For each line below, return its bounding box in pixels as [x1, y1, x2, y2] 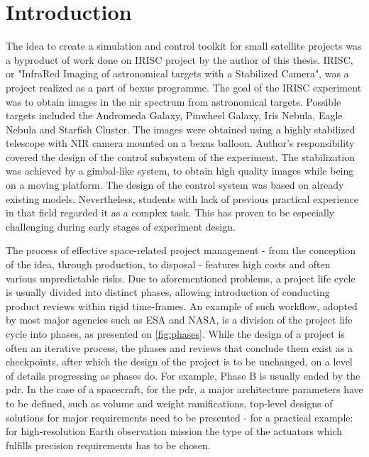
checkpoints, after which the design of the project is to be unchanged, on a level [6, 354, 353, 369]
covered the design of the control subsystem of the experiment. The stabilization [6, 149, 356, 164]
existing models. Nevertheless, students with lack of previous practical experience [6, 191, 358, 206]
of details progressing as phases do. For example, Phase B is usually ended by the [6, 368, 360, 382]
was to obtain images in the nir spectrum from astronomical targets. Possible [6, 94, 341, 109]
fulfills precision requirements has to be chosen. [6, 437, 211, 452]
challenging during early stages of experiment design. [6, 219, 236, 233]
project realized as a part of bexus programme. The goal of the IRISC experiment [6, 79, 362, 94]
